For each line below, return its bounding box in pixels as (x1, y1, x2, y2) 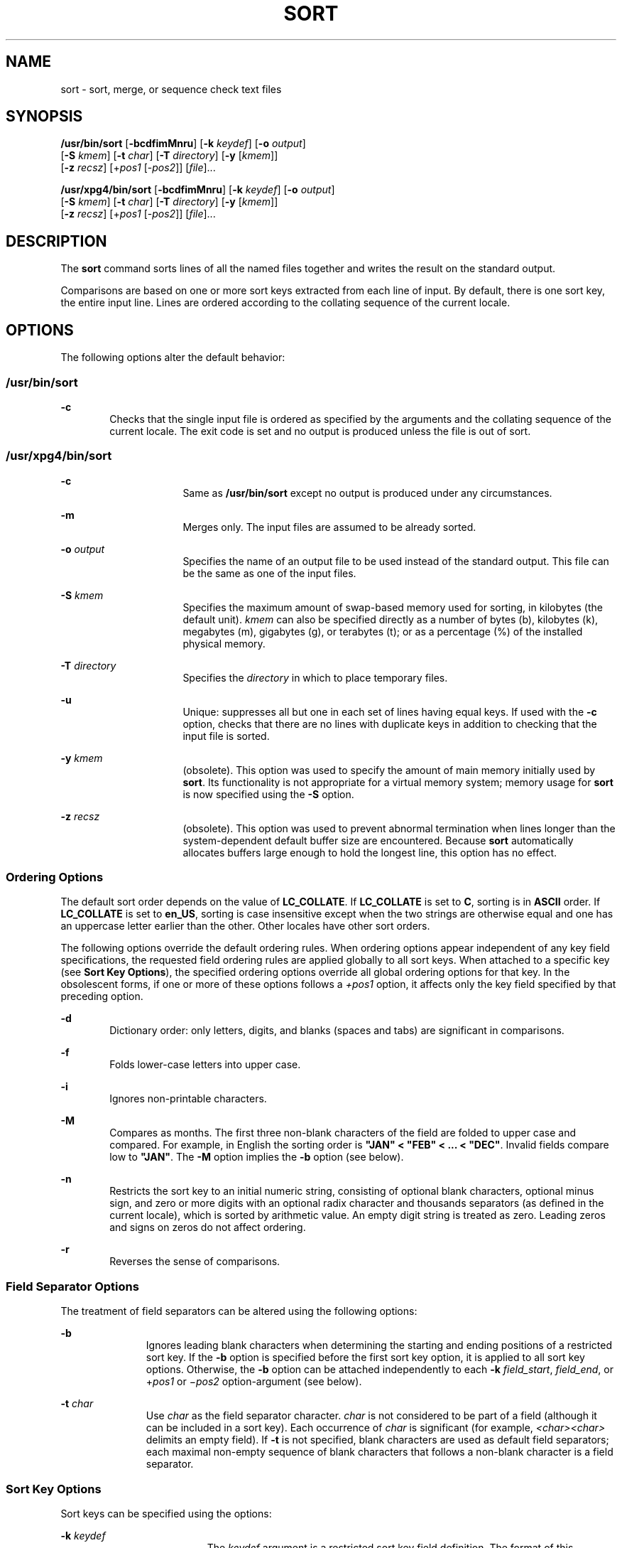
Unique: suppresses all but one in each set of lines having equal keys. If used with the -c (182, 705, 597, 718)
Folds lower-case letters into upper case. (109, 1058, 301, 1071)
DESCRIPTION (6, 232, 107, 250)
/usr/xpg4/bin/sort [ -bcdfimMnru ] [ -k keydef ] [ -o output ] (60, 183, 335, 196)
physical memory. (182, 637, 266, 650)
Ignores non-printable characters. (109, 1092, 267, 1105)
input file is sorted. (182, 729, 270, 742)
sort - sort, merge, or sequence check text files (60, 82, 282, 95)
